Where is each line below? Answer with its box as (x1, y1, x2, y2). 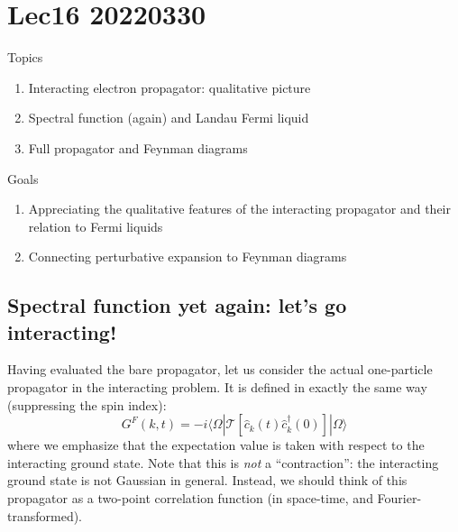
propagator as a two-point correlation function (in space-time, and (7, 489, 373, 508)
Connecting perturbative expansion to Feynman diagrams (28, 247, 347, 266)
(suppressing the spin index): (7, 395, 167, 414)
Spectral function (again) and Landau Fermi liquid (28, 108, 309, 127)
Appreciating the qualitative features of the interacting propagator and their (28, 199, 451, 218)
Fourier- (377, 489, 422, 508)
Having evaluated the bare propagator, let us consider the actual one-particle (7, 360, 433, 379)
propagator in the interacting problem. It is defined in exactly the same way (7, 378, 427, 397)
